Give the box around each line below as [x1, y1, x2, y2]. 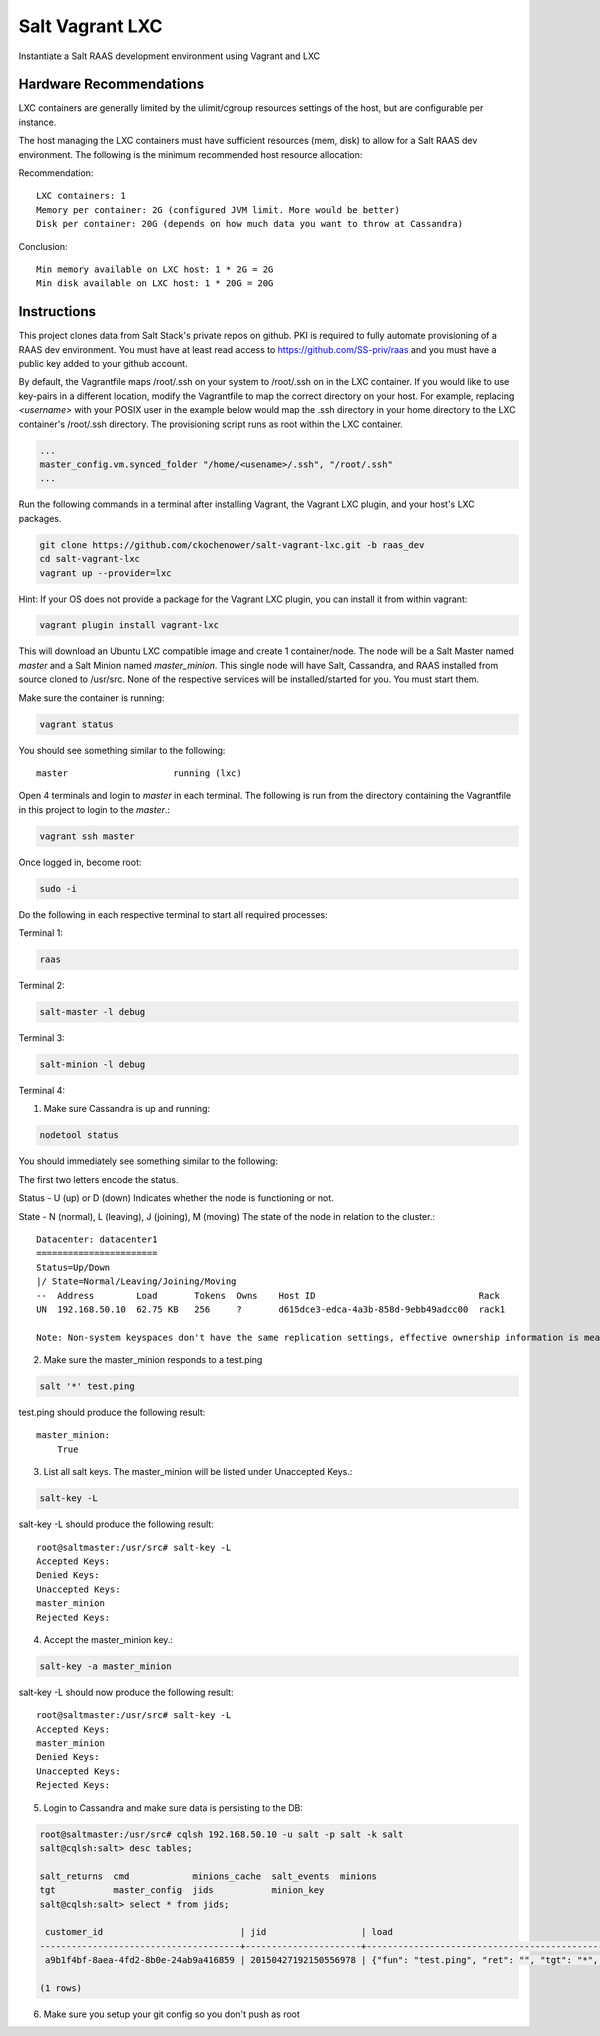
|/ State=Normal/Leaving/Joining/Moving [36, 1276, 237, 1287]
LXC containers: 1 [36, 190, 127, 202]
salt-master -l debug [39, 1006, 146, 1018]
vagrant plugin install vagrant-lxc [39, 620, 220, 631]
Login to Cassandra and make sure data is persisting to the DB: [43, 1801, 304, 1814]
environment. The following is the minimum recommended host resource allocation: [18, 148, 363, 160]
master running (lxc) [36, 768, 242, 779]
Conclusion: [18, 240, 69, 252]
